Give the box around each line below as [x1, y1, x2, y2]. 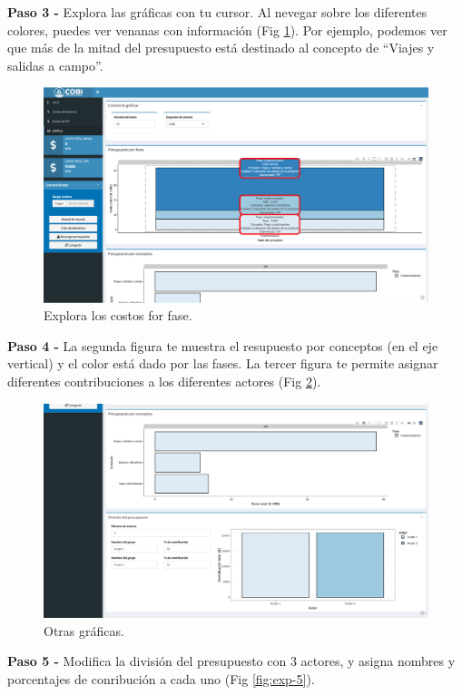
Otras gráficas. [44, 621, 124, 640]
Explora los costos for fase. [44, 306, 192, 325]
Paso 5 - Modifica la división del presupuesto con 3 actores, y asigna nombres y [7, 651, 456, 671]
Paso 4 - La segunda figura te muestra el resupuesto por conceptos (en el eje [7, 336, 438, 355]
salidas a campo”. [7, 55, 103, 74]
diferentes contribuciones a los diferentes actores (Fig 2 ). [7, 372, 321, 390]
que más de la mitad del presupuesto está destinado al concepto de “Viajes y [7, 38, 435, 57]
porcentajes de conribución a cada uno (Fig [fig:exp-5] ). [7, 669, 315, 688]
